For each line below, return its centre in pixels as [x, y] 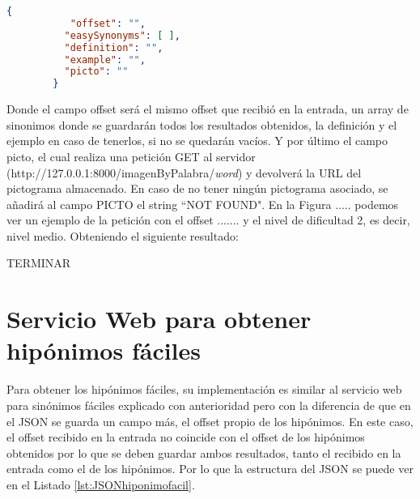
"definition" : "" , [114, 47]
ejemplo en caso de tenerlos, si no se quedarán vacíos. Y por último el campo [197, 141]
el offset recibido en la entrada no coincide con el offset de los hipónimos [186, 437]
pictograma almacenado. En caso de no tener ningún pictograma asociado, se [197, 188]
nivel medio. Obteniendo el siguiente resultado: [123, 235]
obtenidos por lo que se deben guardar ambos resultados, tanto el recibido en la [204, 452]
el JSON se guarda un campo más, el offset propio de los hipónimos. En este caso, [210, 421]
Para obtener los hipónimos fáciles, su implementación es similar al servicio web [204, 389]
